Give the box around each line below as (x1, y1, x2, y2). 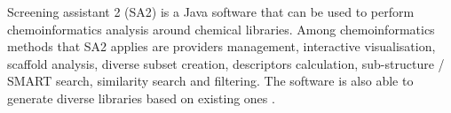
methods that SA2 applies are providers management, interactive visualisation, (7, 37, 436, 56)
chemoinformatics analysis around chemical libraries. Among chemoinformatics (7, 19, 435, 38)
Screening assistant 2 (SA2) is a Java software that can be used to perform (7, 3, 415, 20)
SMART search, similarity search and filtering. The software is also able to (7, 72, 414, 90)
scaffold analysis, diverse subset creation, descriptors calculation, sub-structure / (7, 54, 445, 72)
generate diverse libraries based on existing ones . (7, 88, 275, 107)
